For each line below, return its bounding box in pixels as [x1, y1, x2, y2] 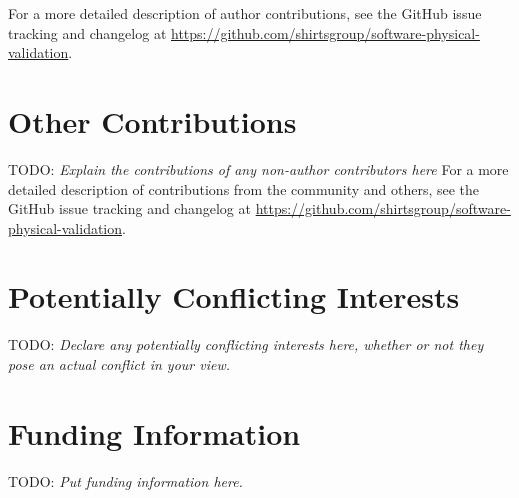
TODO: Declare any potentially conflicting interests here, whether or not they [8, 334, 484, 355]
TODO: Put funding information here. [8, 470, 243, 491]
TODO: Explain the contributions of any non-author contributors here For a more [8, 158, 509, 179]
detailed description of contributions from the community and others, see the [8, 178, 480, 199]
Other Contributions [8, 100, 297, 141]
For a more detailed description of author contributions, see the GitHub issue [8, 3, 482, 23]
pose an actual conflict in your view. [8, 354, 231, 374]
